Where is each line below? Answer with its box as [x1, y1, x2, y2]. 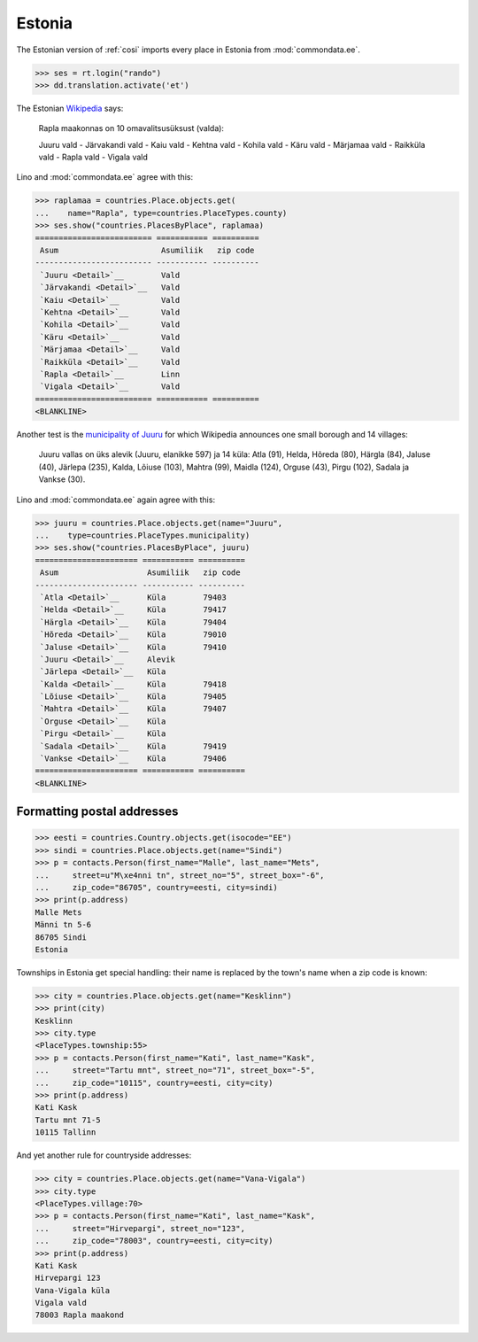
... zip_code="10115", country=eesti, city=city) [35, 1077, 274, 1088]
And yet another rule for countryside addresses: [16, 1150, 192, 1160]
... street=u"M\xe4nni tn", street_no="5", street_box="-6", [35, 870, 325, 880]
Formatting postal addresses [16, 804, 179, 819]
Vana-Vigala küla [35, 1285, 111, 1295]
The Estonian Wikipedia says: [16, 103, 124, 113]
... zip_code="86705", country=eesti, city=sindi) [35, 882, 278, 892]
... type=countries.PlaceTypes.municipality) [35, 531, 251, 540]
